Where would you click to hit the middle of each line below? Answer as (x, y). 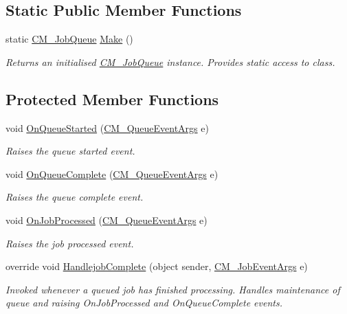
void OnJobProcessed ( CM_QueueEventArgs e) (107, 220)
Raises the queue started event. (70, 151)
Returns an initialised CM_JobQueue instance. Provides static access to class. (170, 61)
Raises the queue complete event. (75, 197)
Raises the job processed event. (70, 243)
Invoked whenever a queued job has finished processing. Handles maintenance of (173, 289)
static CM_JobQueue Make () (69, 39)
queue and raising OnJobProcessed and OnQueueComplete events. (144, 303)
